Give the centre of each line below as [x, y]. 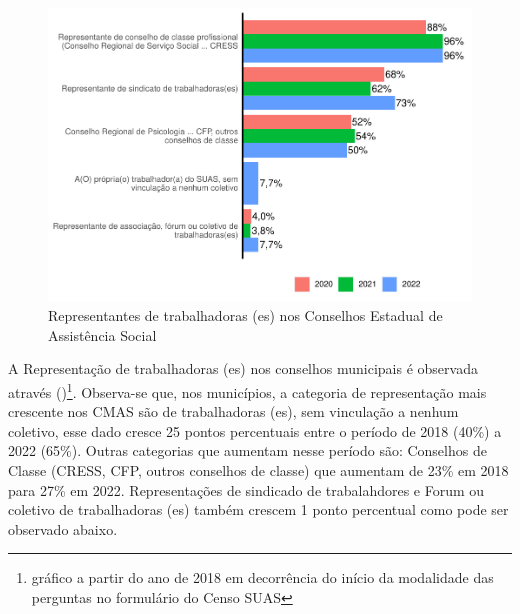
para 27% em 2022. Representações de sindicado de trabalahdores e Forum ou [246, 489]
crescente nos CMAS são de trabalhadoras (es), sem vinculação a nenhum [233, 411]
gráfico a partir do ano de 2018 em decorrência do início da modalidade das [262, 577]
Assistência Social [102, 334]
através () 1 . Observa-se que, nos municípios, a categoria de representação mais [247, 390]
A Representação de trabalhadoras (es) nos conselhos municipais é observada [243, 368]
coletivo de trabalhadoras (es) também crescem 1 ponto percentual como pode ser [258, 509]
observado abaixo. [63, 528]
